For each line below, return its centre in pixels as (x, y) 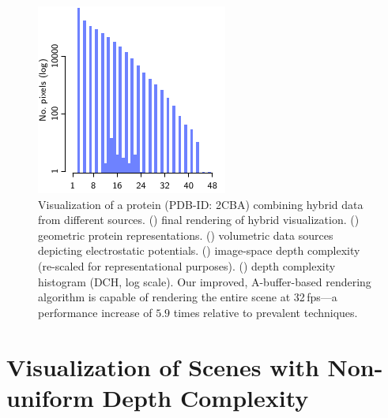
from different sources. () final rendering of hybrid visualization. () (199, 220)
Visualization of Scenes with (163, 366)
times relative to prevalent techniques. (266, 312)
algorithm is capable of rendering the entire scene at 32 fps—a (188, 297)
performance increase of (95, 312)
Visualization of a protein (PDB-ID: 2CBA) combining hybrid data (201, 204)
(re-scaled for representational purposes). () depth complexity (187, 265)
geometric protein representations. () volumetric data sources (186, 235)
